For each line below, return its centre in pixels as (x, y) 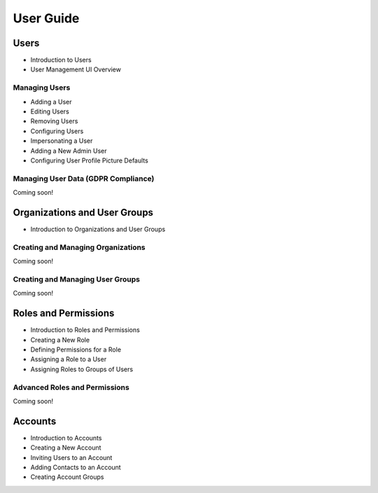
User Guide (46, 18)
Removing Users (54, 121)
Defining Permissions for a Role (76, 349)
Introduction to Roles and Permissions (85, 330)
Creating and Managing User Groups (76, 279)
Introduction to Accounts (66, 438)
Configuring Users (57, 131)
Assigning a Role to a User (69, 359)
